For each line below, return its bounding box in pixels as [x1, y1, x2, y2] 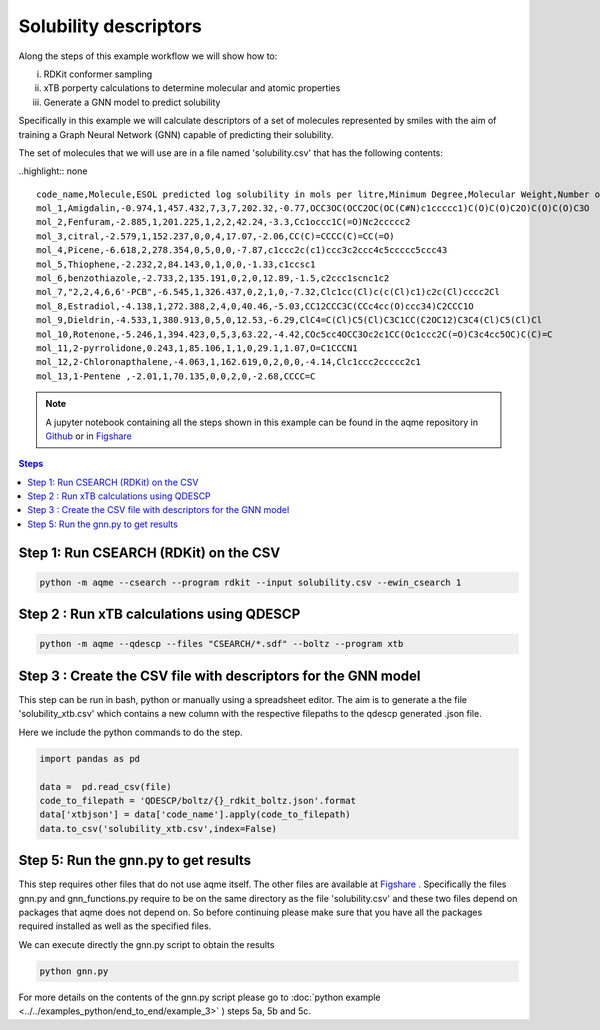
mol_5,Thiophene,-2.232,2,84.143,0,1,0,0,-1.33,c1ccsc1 [36, 258, 316, 270]
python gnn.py [39, 965, 109, 977]
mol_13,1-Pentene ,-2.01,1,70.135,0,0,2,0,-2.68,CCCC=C [36, 370, 316, 382]
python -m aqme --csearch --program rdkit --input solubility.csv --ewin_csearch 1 [39, 576, 462, 588]
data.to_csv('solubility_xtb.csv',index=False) [39, 823, 277, 834]
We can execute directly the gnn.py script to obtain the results [18, 938, 275, 950]
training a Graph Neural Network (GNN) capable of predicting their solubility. [18, 128, 334, 140]
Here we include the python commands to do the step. [18, 726, 243, 738]
